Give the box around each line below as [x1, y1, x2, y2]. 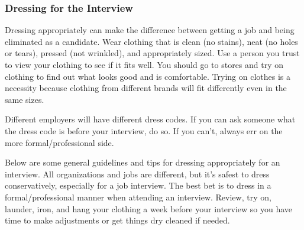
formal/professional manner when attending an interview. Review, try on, [5, 190, 271, 203]
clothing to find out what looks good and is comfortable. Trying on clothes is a [5, 70, 291, 82]
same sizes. [5, 93, 44, 105]
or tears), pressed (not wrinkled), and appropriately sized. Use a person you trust [5, 47, 300, 59]
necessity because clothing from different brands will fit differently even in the [5, 82, 287, 94]
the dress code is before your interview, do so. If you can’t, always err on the [5, 124, 283, 137]
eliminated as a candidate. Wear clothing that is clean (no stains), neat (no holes [5, 35, 298, 47]
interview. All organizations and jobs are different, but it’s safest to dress [5, 167, 270, 180]
